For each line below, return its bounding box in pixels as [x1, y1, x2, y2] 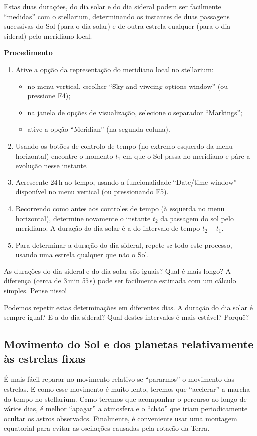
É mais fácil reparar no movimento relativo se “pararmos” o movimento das [4, 374, 235, 384]
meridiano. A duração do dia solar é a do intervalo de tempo [15, 223, 200, 233]
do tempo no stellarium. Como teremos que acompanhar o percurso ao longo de [4, 393, 247, 404]
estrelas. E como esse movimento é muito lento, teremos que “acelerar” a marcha [4, 384, 250, 394]
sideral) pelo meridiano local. [4, 30, 92, 41]
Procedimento [4, 47, 53, 58]
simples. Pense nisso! [4, 285, 67, 296]
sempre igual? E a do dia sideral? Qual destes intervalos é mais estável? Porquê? [4, 312, 249, 322]
